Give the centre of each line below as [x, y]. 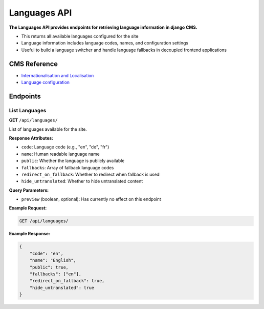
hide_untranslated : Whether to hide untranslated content [82, 181]
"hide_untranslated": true [62, 288]
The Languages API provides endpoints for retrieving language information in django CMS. [103, 27]
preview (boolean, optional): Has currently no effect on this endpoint [91, 199]
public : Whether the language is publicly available [73, 161]
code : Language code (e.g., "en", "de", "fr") [65, 147]
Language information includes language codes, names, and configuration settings [105, 43]
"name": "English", [53, 260]
